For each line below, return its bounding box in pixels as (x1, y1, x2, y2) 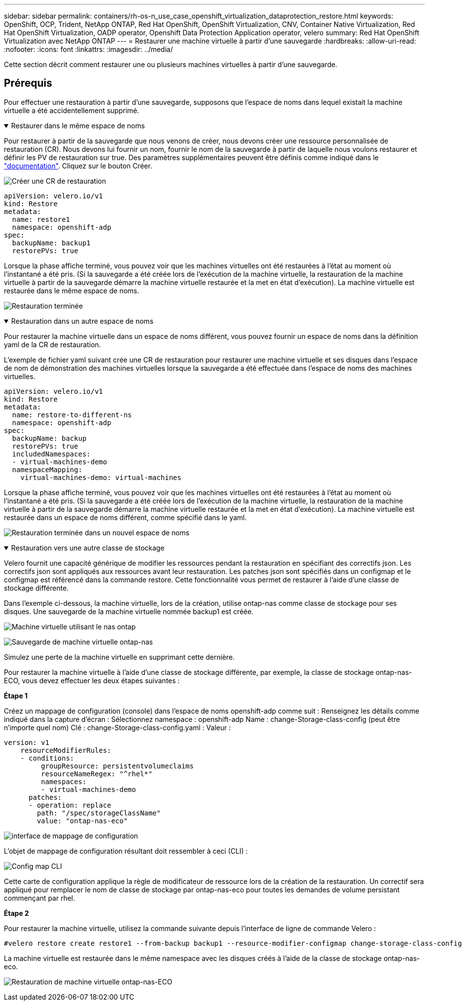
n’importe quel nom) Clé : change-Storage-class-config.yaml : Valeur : (4, 723, 231, 732)
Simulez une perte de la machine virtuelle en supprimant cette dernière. (4, 652, 235, 661)
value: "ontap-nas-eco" (37, 816, 128, 825)
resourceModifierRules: (20, 746, 112, 754)
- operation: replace (28, 801, 112, 809)
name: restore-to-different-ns (12, 410, 132, 419)
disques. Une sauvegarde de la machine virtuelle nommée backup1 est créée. (4, 607, 254, 616)
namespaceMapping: (12, 465, 83, 474)
